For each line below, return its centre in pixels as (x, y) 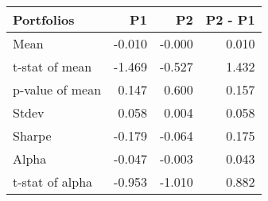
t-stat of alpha (53, 182)
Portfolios (44, 19)
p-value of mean (57, 89)
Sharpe (32, 135)
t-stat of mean (52, 66)
